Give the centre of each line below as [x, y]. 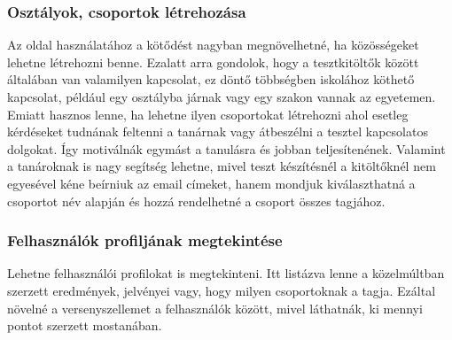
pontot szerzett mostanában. [85, 325]
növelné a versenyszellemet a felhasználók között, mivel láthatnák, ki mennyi [215, 308]
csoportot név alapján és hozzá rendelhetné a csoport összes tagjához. [196, 201]
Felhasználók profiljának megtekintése [145, 240]
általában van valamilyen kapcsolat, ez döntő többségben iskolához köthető [211, 79]
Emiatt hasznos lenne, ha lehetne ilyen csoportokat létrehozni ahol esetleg [208, 114]
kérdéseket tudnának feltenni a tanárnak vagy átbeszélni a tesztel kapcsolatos [218, 131]
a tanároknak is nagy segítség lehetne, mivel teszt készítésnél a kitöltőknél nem [222, 166]
